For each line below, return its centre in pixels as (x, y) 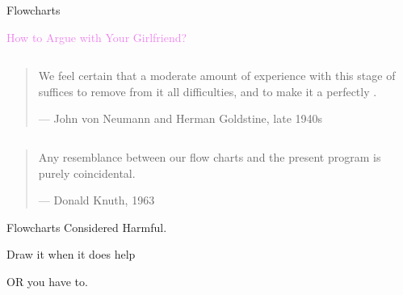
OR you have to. (47, 281)
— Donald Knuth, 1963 (97, 200)
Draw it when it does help (71, 254)
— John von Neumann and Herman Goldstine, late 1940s (181, 118)
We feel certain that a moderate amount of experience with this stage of (217, 76)
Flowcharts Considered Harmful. (87, 227)
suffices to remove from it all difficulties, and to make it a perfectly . (208, 91)
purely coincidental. (87, 173)
